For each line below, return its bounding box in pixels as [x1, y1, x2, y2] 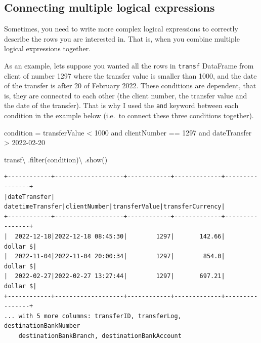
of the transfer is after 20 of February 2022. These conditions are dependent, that [4, 80, 256, 91]
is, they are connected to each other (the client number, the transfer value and [4, 90, 247, 100]
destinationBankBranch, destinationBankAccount [18, 332, 182, 339]
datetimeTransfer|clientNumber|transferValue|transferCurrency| [4, 203, 225, 211]
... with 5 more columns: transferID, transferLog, [4, 312, 182, 320]
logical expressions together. [4, 43, 91, 54]
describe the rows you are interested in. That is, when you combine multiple [4, 33, 240, 44]
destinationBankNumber [4, 322, 80, 330]
